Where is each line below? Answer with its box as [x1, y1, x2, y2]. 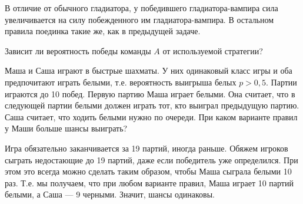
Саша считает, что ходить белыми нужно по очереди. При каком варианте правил [5, 110, 298, 123]
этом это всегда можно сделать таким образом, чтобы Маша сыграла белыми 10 [5, 165, 292, 177]
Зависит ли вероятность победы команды [5, 44, 151, 57]
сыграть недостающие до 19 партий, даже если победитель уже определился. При [5, 153, 298, 166]
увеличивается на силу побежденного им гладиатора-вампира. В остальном [5, 13, 274, 25]
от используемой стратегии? [162, 44, 263, 57]
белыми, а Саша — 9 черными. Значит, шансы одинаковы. [5, 188, 215, 200]
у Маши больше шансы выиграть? [5, 122, 128, 134]
